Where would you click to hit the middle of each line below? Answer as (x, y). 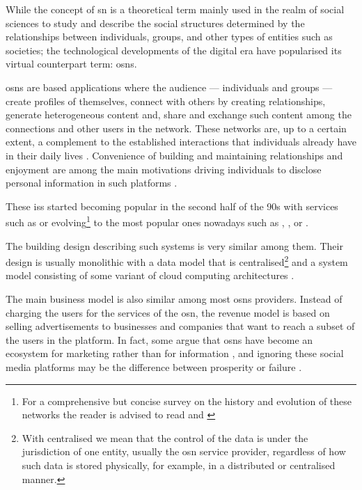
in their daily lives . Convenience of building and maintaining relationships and (174, 155)
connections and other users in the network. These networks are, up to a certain (176, 128)
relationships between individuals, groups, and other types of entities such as (169, 37)
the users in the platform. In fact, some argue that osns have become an (159, 339)
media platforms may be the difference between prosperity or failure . (154, 366)
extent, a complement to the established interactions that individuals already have (181, 142)
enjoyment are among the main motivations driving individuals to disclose (164, 169)
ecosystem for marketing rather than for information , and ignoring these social (175, 353)
